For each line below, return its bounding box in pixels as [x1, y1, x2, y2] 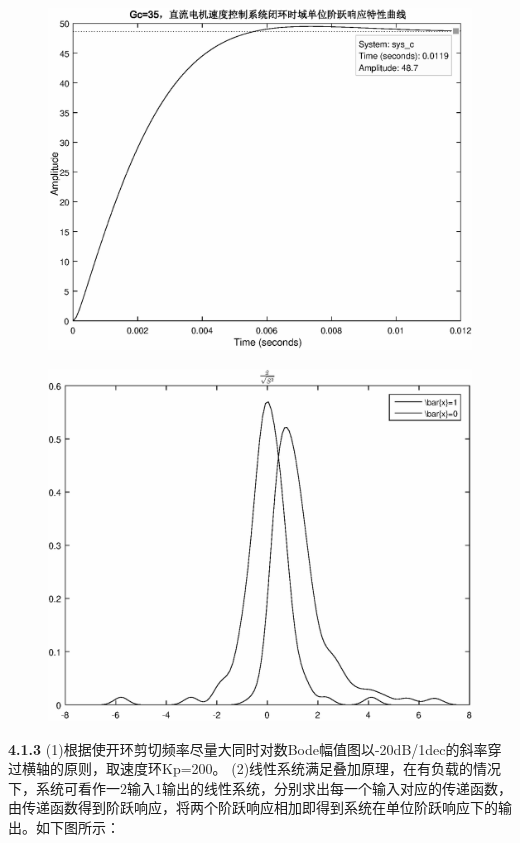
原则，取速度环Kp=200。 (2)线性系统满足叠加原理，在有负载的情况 [63, 758, 502, 779]
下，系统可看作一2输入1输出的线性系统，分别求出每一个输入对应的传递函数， [8, 777, 512, 798]
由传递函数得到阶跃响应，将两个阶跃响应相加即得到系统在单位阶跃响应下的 [8, 797, 498, 818]
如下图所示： [35, 816, 120, 837]
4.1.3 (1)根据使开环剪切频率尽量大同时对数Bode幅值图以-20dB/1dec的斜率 [8, 738, 488, 759]
